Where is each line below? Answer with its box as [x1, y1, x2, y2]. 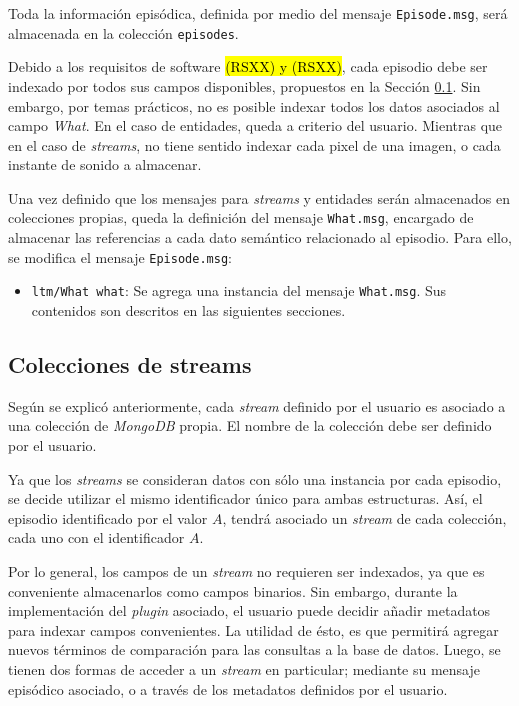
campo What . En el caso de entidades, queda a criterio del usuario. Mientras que [8, 115, 503, 136]
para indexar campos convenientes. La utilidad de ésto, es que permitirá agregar [8, 619, 499, 640]
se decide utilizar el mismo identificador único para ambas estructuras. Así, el [8, 488, 483, 509]
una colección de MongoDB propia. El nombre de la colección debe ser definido [8, 415, 492, 436]
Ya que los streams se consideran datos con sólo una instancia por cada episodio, [8, 468, 502, 489]
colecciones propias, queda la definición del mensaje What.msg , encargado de [8, 207, 474, 228]
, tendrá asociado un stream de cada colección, [222, 507, 507, 528]
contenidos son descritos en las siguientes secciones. [31, 300, 346, 321]
